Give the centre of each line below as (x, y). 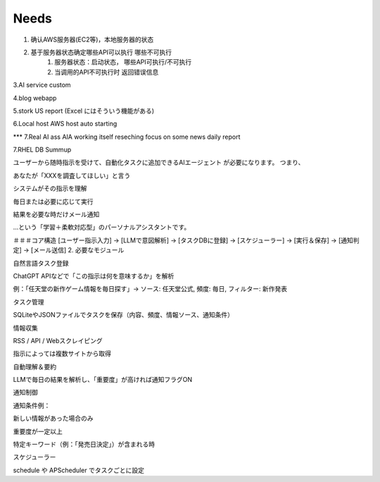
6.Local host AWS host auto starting (65, 124)
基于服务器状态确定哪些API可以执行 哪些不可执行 (101, 52)
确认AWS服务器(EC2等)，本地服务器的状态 (92, 39)
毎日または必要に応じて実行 (53, 202)
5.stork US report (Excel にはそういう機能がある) (84, 111)
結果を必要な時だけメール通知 (56, 214)
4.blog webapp (35, 98)
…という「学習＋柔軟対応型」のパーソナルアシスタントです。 (102, 227)
